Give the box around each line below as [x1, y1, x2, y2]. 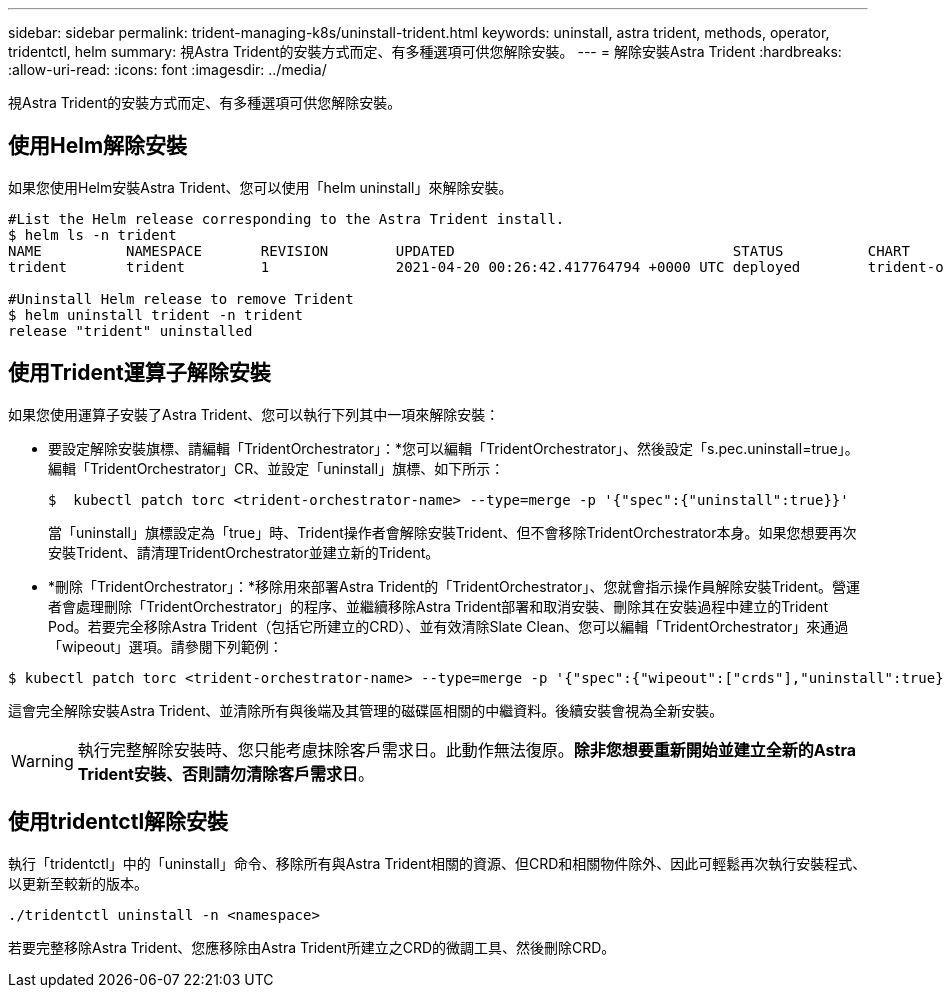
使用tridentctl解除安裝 [8, 809, 229, 835]
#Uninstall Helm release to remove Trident [8, 290, 354, 307]
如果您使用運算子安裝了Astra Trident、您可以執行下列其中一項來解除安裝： [8, 405, 500, 423]
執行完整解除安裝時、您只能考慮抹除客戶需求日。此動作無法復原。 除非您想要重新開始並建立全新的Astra [77, 739, 857, 760]
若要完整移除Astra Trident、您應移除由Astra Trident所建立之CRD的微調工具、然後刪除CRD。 [8, 938, 616, 956]
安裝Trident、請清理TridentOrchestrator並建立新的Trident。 [48, 543, 440, 561]
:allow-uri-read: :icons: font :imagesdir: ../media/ [8, 61, 327, 78]
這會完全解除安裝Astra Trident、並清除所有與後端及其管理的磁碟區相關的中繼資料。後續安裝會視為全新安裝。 [8, 701, 724, 719]
